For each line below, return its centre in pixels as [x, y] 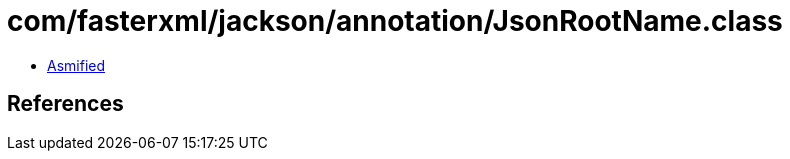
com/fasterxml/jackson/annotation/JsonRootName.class [395, 21]
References [65, 104]
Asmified [76, 65]
